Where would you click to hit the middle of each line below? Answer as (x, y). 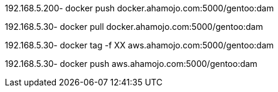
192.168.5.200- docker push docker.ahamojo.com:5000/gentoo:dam (139, 8)
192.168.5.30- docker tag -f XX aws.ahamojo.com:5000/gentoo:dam (139, 45)
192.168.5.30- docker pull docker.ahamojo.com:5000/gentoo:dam (134, 27)
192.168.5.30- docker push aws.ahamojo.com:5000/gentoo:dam (131, 64)
